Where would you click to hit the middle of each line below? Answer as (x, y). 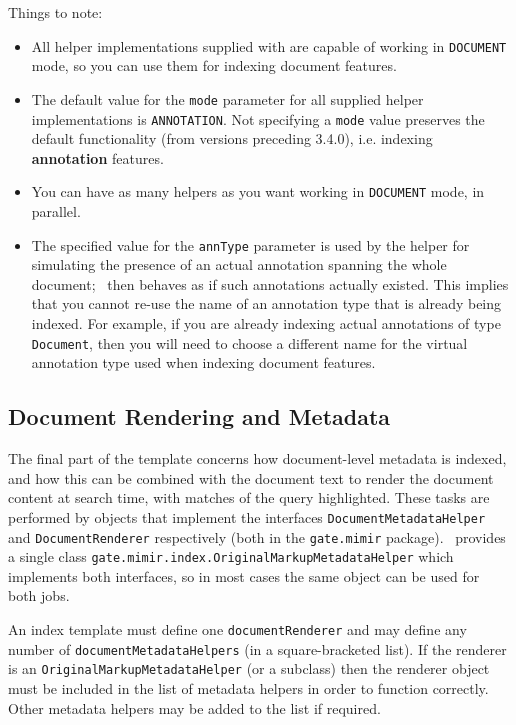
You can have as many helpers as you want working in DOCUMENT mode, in (258, 191)
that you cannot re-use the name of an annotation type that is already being (266, 303)
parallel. (56, 211)
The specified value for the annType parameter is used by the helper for (250, 244)
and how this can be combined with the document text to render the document (251, 477)
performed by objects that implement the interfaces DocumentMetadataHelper (247, 516)
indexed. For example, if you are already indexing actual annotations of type (266, 323)
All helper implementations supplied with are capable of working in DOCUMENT (269, 45)
